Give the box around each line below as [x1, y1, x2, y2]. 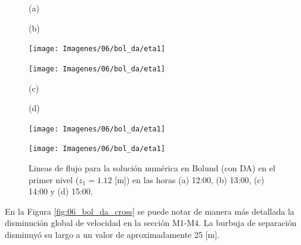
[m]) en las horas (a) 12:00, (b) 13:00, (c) [114, 173, 265, 186]
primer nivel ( [29, 173, 79, 186]
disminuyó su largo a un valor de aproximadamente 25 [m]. [5, 228, 219, 240]
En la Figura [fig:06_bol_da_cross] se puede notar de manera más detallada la [5, 205, 294, 217]
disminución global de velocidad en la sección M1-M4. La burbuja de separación [5, 216, 297, 229]
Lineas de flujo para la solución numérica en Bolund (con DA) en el [29, 162, 275, 174]
